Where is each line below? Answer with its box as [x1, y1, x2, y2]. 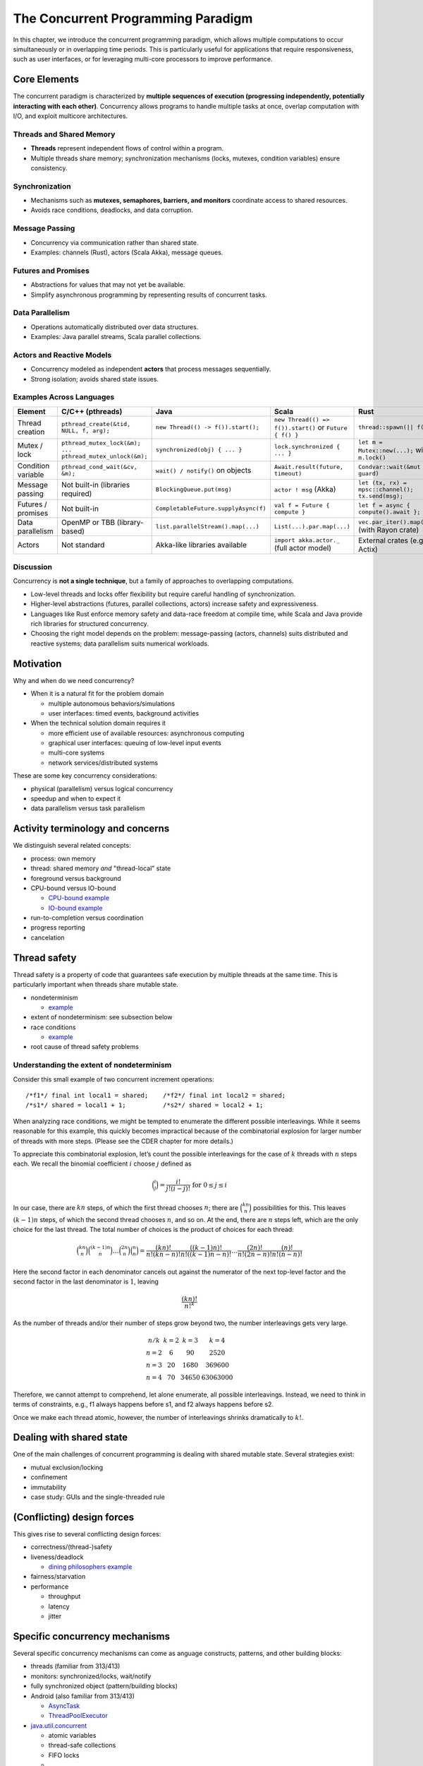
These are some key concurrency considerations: [13, 771, 157, 780]
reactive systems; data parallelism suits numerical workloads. [30, 639, 209, 648]
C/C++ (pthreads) [61, 406, 123, 416]
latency [48, 1602, 70, 1611]
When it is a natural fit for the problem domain [30, 689, 164, 698]
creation [17, 427, 45, 437]
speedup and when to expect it [30, 795, 121, 803]
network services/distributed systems [48, 758, 159, 766]
